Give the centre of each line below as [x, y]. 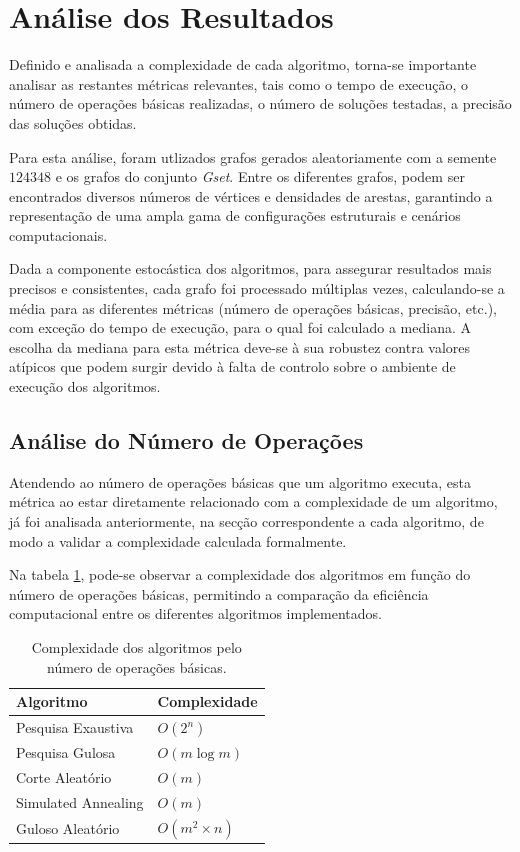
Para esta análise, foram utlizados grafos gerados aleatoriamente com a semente [253, 156]
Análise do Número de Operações [186, 440]
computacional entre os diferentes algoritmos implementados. [195, 613]
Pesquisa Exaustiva [75, 727]
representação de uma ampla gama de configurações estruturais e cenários [235, 215]
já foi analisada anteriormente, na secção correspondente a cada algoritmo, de [246, 521]
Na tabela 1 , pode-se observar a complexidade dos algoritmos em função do [240, 574]
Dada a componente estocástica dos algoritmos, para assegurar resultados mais [250, 268]
